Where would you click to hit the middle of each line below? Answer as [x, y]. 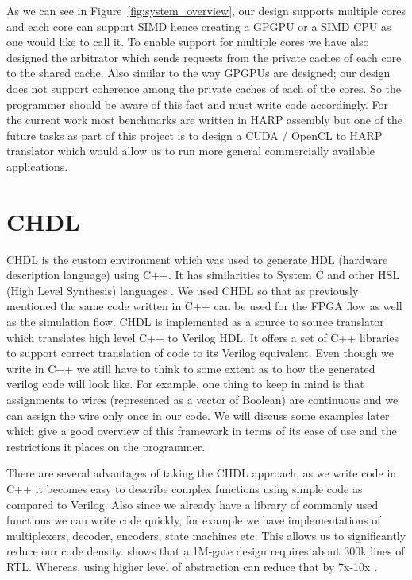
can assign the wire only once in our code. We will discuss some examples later [198, 415]
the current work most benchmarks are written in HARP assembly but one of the [205, 120]
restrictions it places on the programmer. [106, 446]
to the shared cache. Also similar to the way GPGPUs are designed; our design [198, 73]
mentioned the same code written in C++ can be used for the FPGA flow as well [204, 306]
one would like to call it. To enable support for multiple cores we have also [188, 42]
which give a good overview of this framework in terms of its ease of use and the [202, 431]
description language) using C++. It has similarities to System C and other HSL [203, 275]
